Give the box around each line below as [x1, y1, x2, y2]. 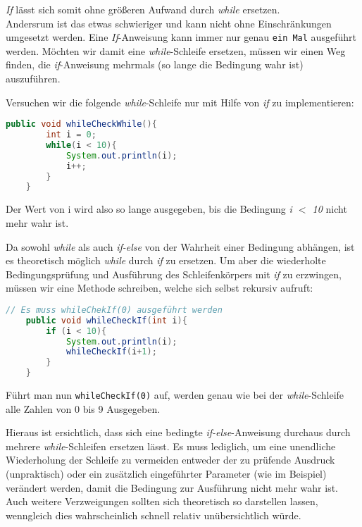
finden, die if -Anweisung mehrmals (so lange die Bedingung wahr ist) [6, 57, 304, 72]
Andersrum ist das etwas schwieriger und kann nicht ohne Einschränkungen [6, 15, 332, 30]
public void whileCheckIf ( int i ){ [25, 315, 187, 325]
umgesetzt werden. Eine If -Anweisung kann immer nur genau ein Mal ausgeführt [6, 30, 356, 44]
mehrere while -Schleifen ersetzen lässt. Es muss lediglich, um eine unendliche [6, 438, 336, 453]
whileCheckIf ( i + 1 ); [65, 347, 157, 357]
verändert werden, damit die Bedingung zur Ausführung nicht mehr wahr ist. [6, 480, 338, 495]
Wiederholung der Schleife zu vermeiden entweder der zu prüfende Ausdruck [6, 452, 335, 467]
